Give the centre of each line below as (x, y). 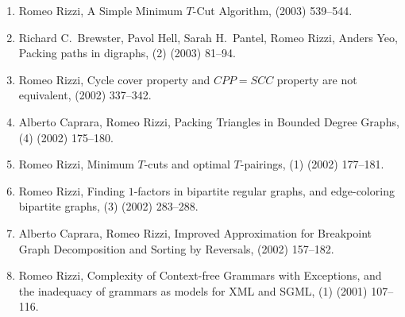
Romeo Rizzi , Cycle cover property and (114, 79)
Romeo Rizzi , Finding (72, 190)
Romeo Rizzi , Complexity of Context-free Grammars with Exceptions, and (200, 275)
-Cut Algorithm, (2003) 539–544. (272, 10)
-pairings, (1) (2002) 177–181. (312, 164)
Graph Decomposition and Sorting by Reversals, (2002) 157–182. (176, 248)
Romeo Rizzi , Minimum (76, 164)
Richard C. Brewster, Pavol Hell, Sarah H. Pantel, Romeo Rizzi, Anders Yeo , (208, 37)
